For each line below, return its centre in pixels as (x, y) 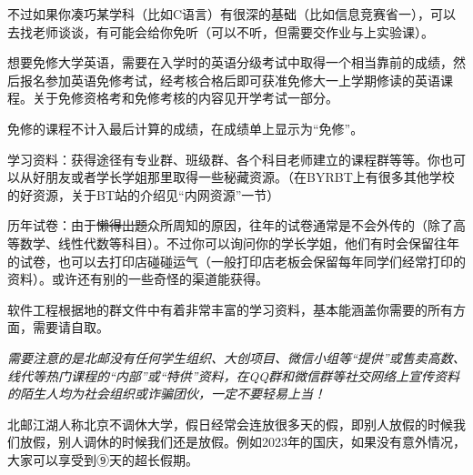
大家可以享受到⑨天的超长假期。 (103, 459)
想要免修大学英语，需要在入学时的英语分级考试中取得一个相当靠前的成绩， (230, 62)
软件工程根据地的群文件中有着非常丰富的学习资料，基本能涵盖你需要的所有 (230, 309)
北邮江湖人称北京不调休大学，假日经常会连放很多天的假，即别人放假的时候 (230, 424)
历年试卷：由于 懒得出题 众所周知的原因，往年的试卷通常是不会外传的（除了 (230, 225)
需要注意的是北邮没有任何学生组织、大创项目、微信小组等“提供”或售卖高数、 (236, 357)
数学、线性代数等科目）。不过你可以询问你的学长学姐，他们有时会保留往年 (239, 243)
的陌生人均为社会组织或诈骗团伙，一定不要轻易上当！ (166, 394)
